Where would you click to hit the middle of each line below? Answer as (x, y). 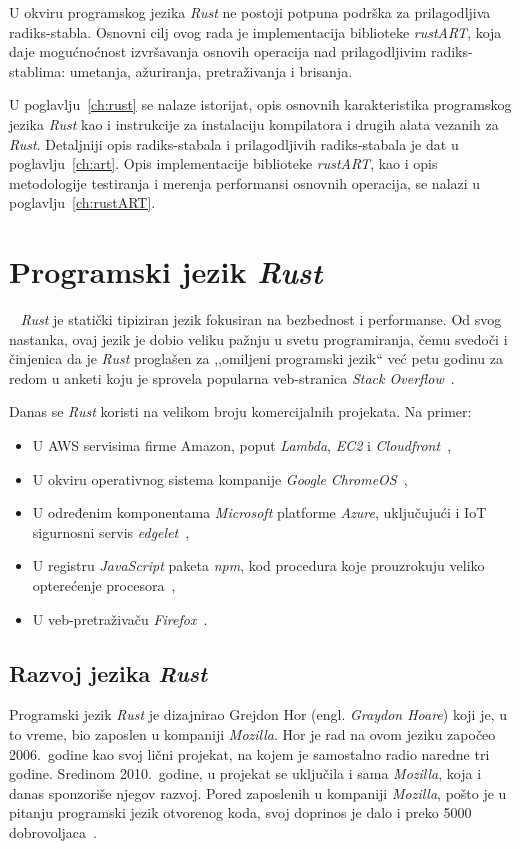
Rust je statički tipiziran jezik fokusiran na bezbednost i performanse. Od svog (261, 319)
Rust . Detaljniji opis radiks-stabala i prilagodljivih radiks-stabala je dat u (234, 143)
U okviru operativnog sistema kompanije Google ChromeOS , (220, 478)
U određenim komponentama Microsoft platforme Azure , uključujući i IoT (259, 512)
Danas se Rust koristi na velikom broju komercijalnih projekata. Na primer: (240, 411)
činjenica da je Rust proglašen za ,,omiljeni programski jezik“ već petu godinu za (256, 358)
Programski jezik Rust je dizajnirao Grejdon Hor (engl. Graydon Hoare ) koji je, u (258, 714)
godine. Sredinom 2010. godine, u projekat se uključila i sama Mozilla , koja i (245, 773)
